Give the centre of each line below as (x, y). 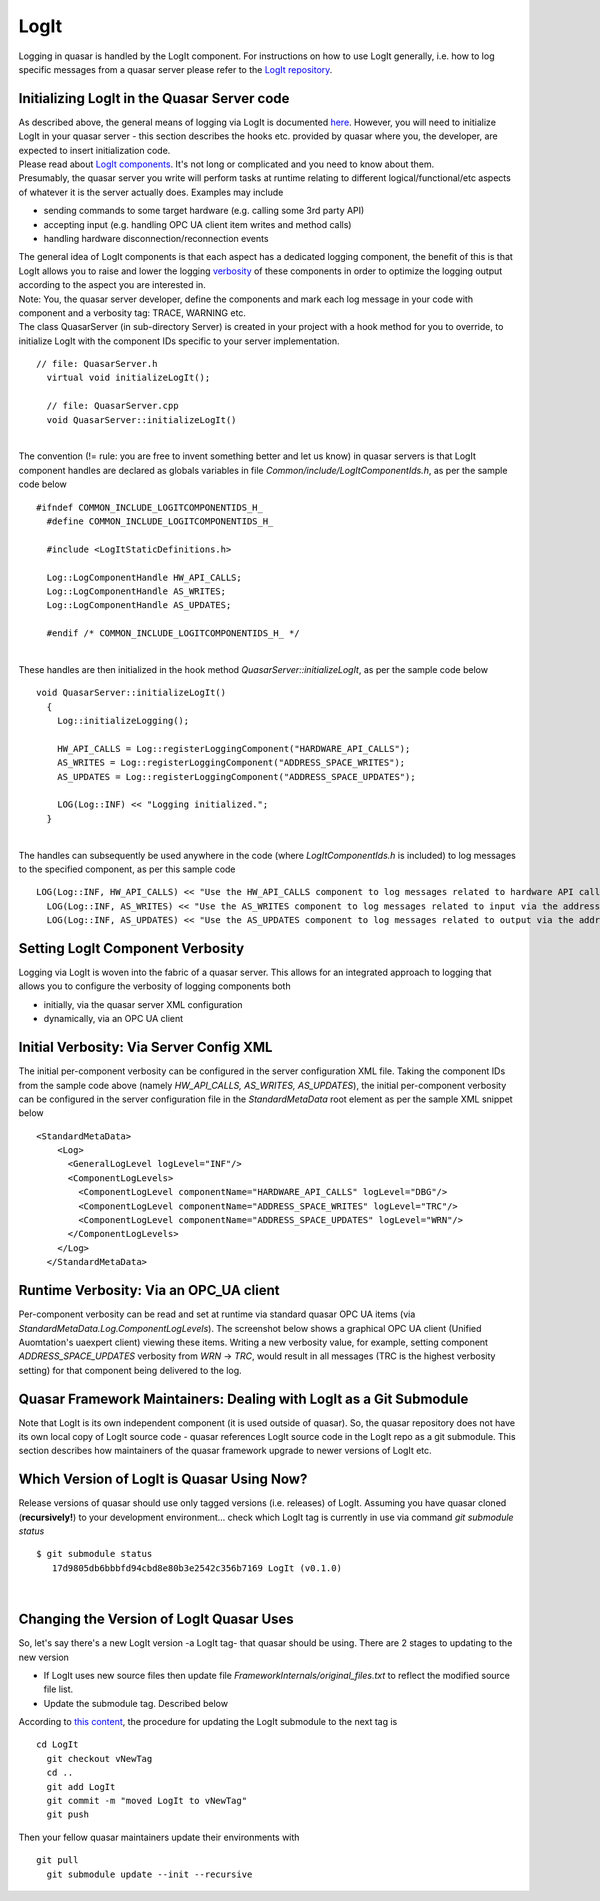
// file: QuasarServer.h (97, 364)
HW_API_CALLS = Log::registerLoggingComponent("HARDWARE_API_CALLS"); (233, 748)
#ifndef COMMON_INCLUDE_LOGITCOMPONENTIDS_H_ (150, 507)
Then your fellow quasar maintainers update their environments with (159, 1837)
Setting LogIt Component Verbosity (131, 948)
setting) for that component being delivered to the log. (130, 1370)
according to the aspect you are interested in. (112, 285)
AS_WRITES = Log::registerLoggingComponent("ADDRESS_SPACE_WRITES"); (231, 763)
